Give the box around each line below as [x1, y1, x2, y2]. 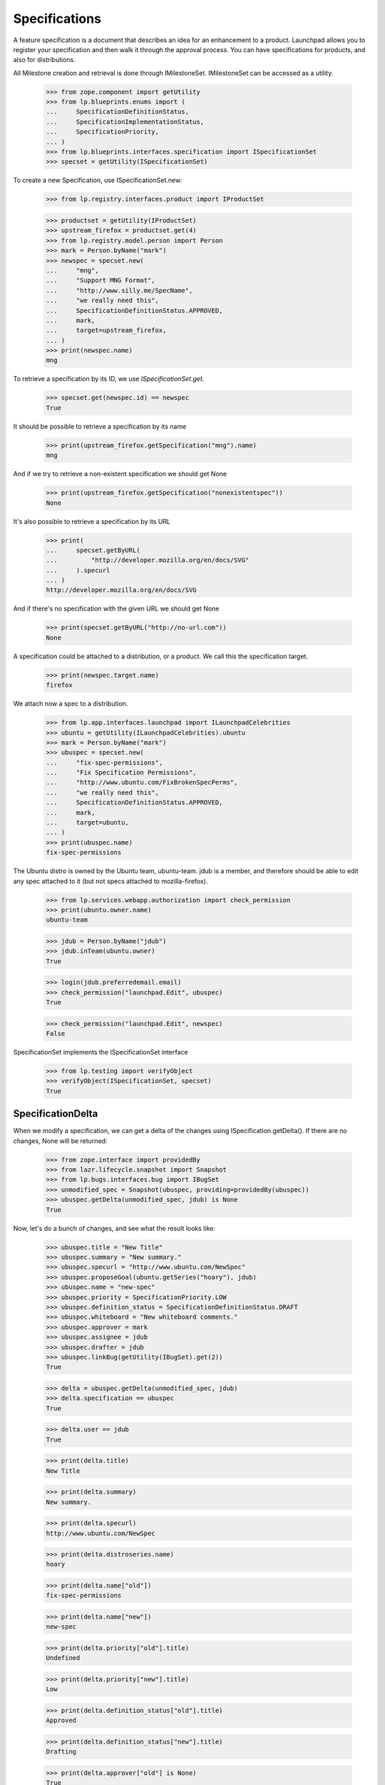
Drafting [46, 1748, 77, 1756]
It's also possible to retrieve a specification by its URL [13, 517, 171, 526]
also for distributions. [13, 56, 76, 64]
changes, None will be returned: [13, 1136, 108, 1145]
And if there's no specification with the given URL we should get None [13, 604, 220, 613]
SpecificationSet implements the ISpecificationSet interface [13, 1048, 188, 1057]
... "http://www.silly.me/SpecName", [46, 286, 193, 294]
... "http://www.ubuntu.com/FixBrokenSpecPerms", [46, 778, 238, 787]
